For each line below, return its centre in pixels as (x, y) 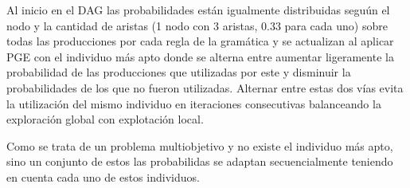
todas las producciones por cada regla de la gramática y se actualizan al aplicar (200, 41)
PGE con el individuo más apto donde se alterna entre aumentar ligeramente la (200, 56)
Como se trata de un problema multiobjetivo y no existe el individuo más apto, (200, 145)
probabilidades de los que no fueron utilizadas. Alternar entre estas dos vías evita (205, 87)
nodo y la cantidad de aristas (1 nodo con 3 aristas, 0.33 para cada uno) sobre (197, 25)
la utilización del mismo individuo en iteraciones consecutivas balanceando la (194, 103)
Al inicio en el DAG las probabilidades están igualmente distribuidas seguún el (198, 10)
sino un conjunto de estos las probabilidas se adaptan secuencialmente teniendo (200, 161)
